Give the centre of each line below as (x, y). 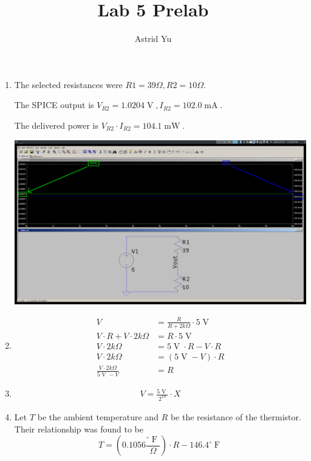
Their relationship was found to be (79, 429)
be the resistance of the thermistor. (236, 416)
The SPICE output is (54, 105)
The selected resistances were (68, 84)
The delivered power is (56, 125)
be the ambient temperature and (98, 416)
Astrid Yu (153, 39)
